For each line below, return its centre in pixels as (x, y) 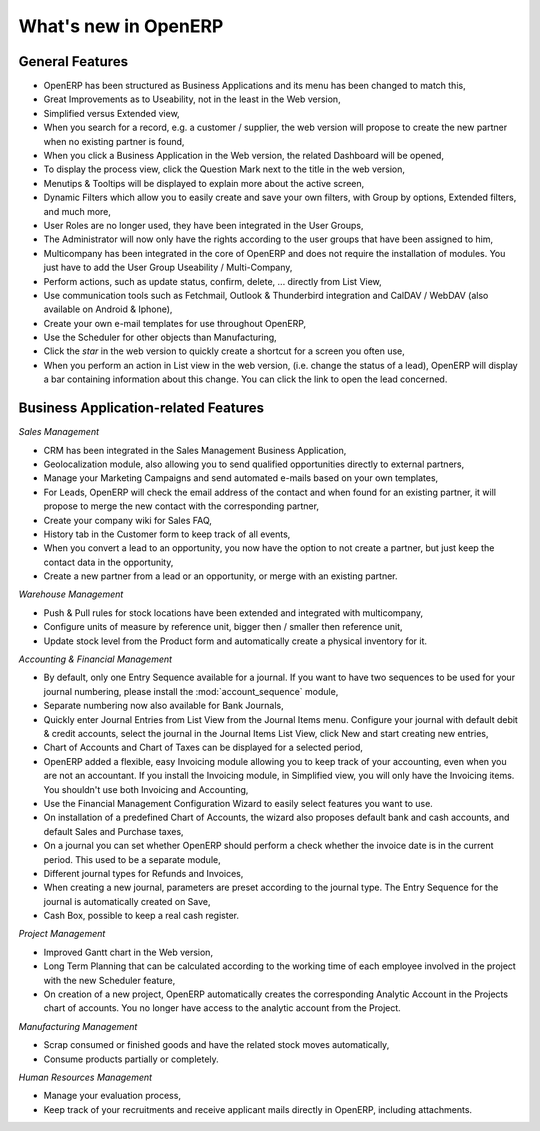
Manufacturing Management (78, 1026)
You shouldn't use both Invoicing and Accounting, (146, 789)
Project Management (62, 934)
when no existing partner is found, (114, 141)
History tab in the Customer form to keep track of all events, (167, 534)
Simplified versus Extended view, (111, 113)
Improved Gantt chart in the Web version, (128, 952)
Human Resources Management (85, 1077)
